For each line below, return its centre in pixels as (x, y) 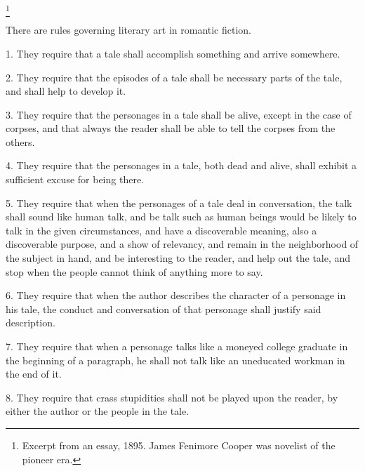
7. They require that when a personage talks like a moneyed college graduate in (177, 346)
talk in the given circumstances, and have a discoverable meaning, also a (161, 230)
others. (20, 141)
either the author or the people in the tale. (98, 411)
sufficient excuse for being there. (75, 179)
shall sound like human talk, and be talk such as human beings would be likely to (181, 217)
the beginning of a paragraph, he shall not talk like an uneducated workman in (175, 360)
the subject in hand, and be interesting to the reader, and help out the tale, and (178, 258)
